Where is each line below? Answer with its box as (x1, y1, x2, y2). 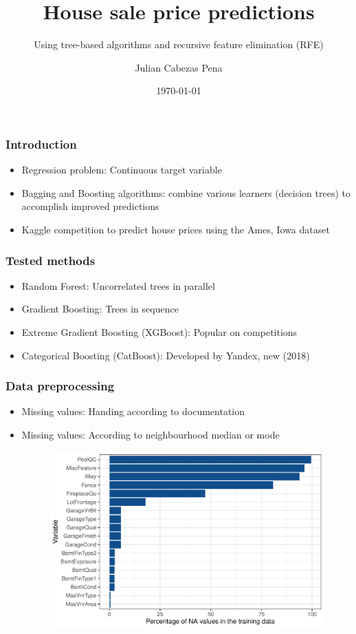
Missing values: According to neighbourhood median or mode (21, 427, 280, 441)
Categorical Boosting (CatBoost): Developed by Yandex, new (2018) (21, 348, 310, 362)
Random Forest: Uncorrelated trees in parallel (21, 278, 215, 293)
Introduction (5, 135, 77, 152)
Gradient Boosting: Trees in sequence (21, 302, 179, 316)
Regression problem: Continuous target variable (21, 162, 222, 177)
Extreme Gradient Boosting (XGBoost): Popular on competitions (21, 324, 298, 339)
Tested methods (5, 251, 96, 268)
